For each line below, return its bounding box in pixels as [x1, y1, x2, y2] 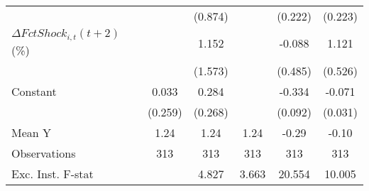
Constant [11, 82, 57, 99]
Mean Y [11, 124, 52, 141]
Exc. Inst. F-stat [11, 165, 94, 182]
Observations [11, 144, 76, 161]
